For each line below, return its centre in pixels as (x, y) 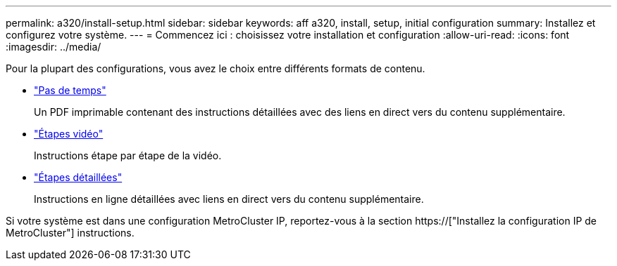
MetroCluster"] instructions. (70, 233)
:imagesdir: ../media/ (54, 47)
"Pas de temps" (70, 90)
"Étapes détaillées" (78, 177)
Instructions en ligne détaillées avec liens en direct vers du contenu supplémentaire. (229, 199)
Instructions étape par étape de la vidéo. (128, 155)
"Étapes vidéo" (69, 134)
